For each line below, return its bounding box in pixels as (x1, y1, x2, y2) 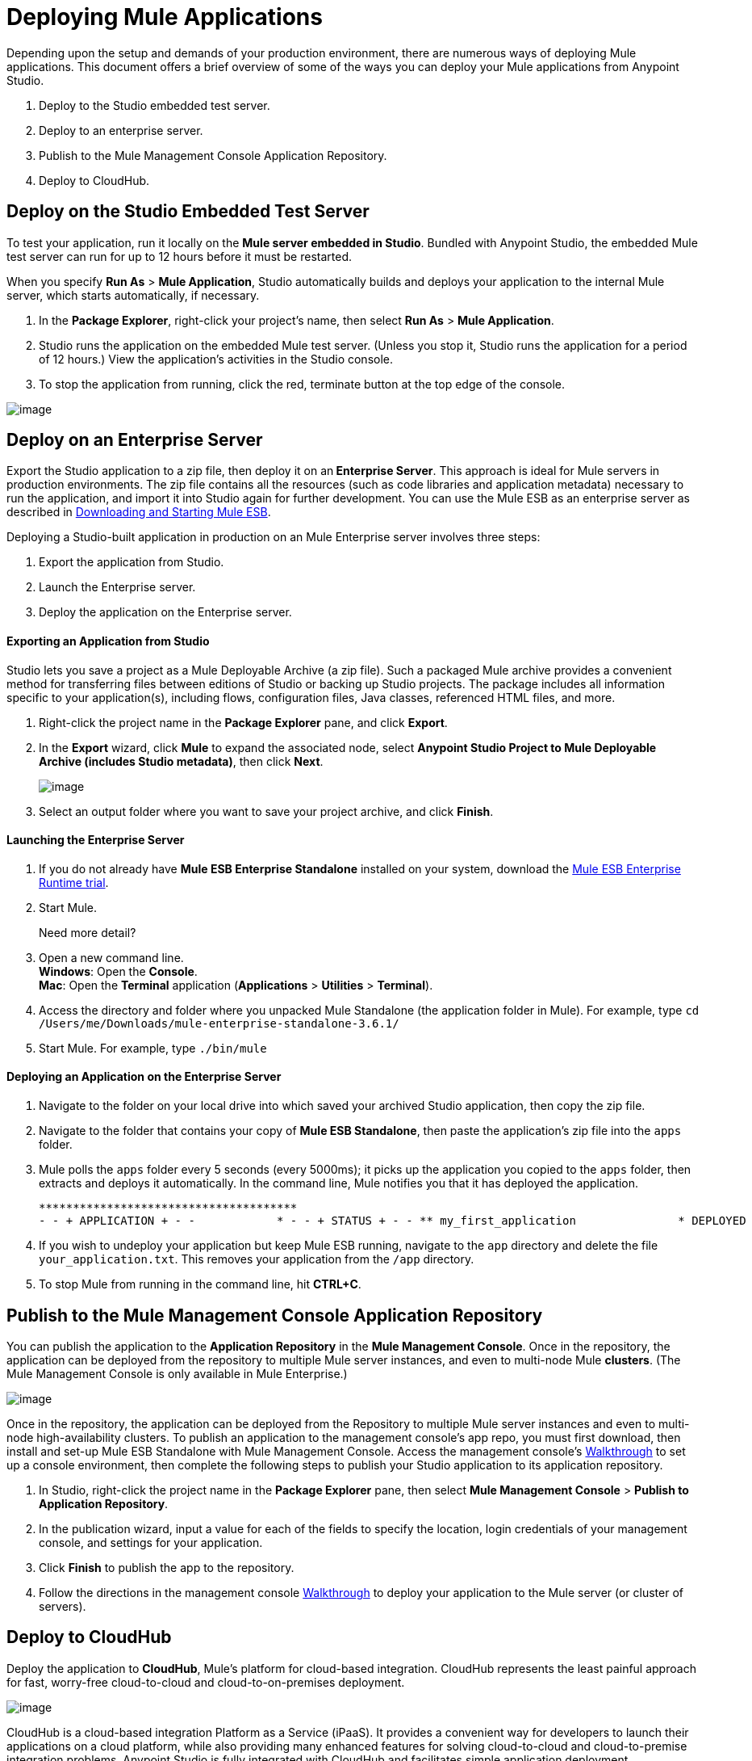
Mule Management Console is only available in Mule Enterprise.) (6, 1366, 348, 1381)
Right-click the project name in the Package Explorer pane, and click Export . (39, 715, 448, 729)
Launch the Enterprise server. (39, 580, 196, 595)
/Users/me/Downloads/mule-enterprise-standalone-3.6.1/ (39, 1016, 399, 1030)
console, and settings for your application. (39, 1535, 263, 1549)
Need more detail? (39, 925, 136, 939)
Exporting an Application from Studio (6, 634, 210, 649)
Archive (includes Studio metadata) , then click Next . (39, 754, 324, 768)
